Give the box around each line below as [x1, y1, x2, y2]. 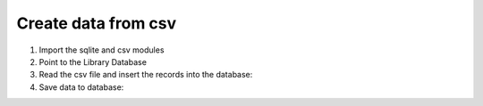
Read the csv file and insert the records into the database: [38, 69, 253, 80]
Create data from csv [16, 13, 177, 33]
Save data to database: [38, 81, 124, 93]
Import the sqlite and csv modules [38, 45, 165, 55]
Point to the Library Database [38, 56, 148, 67]
